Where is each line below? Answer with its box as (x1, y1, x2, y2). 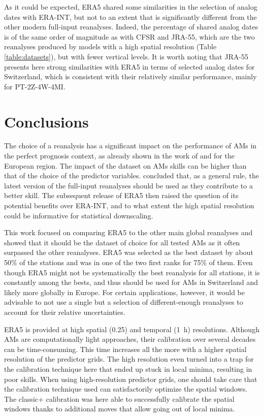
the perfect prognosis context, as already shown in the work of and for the (4, 150, 235, 161)
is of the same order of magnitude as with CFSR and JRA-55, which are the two (4, 31, 255, 42)
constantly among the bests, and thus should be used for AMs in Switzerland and (4, 277, 258, 287)
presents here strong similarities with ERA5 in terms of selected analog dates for (4, 61, 255, 72)
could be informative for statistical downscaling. (4, 210, 153, 220)
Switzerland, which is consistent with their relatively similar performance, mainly (4, 71, 257, 82)
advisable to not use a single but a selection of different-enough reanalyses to (4, 297, 243, 307)
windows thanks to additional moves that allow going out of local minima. (4, 403, 235, 414)
